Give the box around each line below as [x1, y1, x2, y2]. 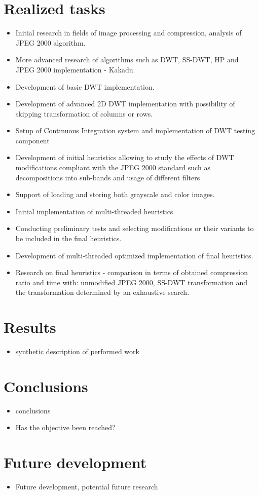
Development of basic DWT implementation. [15, 81, 155, 92]
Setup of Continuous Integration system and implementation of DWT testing [15, 125, 255, 136]
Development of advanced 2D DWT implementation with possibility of [15, 98, 235, 109]
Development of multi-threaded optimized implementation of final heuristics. [15, 250, 253, 260]
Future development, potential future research [15, 481, 158, 492]
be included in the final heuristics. [15, 233, 122, 244]
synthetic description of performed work [15, 346, 139, 357]
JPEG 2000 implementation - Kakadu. [15, 64, 135, 74]
